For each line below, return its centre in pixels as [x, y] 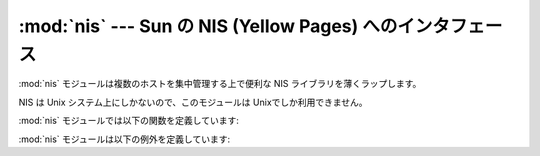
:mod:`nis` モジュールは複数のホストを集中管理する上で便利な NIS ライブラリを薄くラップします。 [220, 84]
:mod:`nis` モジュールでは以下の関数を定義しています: [128, 121]
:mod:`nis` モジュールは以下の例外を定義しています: [124, 139]
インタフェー [449, 26]
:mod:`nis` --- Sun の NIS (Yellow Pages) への [208, 26]
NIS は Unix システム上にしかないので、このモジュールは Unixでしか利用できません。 [193, 102]
